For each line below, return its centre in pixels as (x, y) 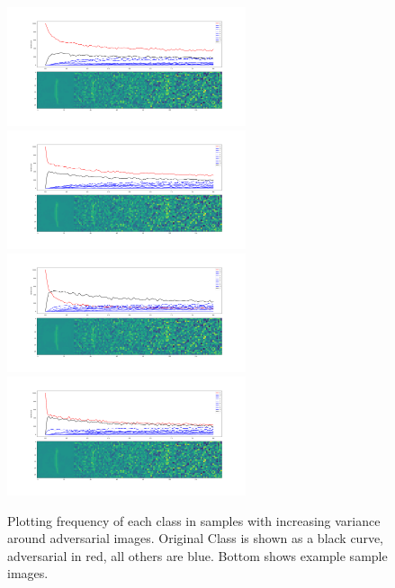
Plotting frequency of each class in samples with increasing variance (194, 520)
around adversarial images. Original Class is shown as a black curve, (195, 538)
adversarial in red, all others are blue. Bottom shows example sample (197, 555)
